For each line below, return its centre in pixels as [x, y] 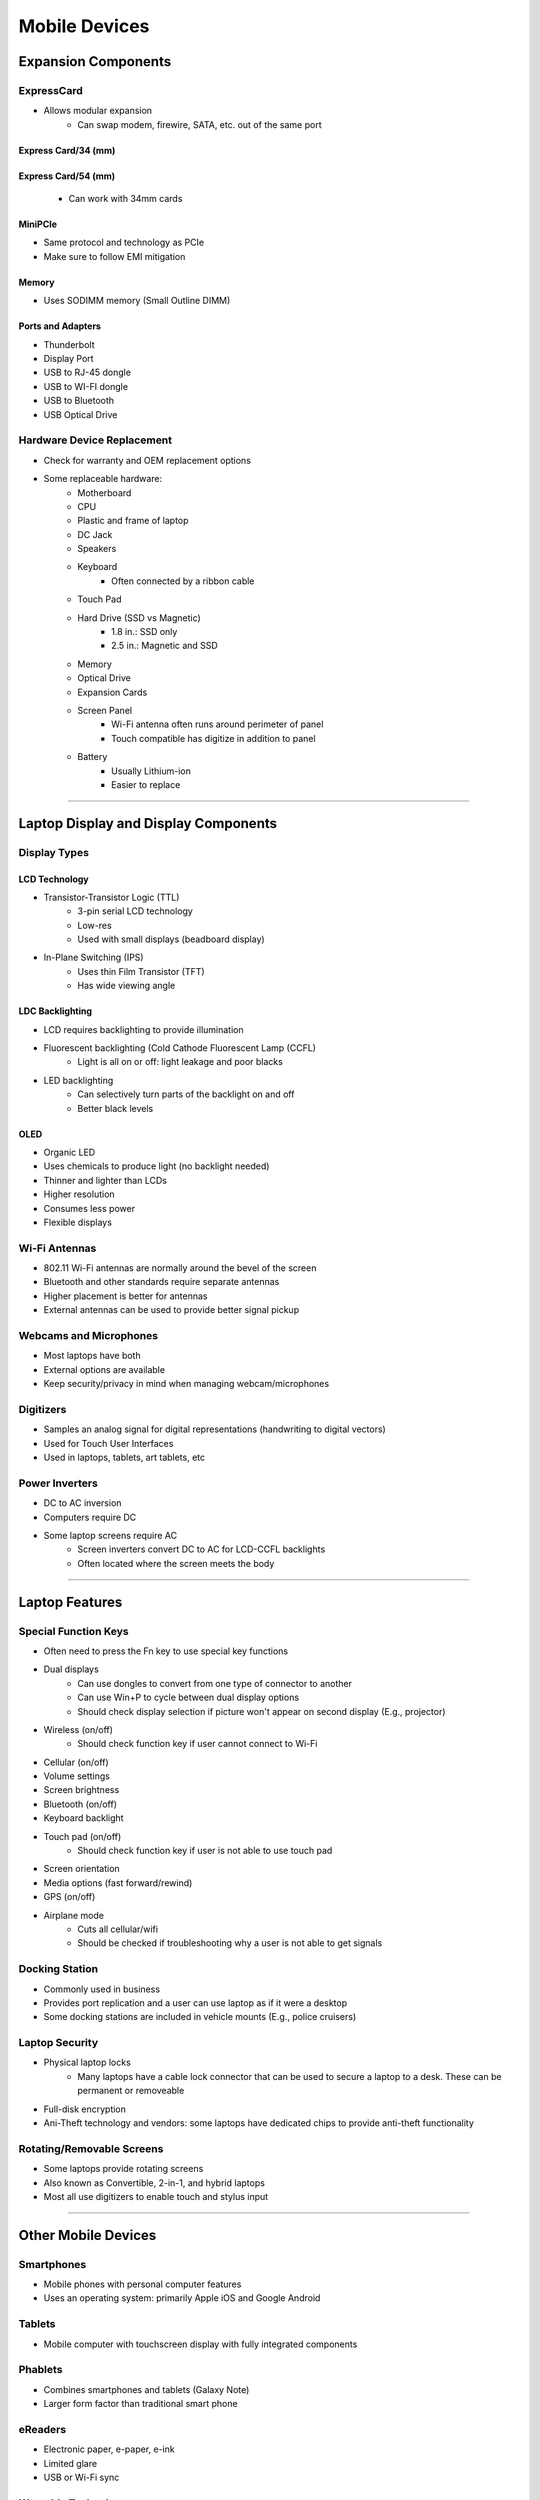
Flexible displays [77, 1222]
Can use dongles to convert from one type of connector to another [214, 1683]
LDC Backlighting [55, 1011]
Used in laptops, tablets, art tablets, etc [124, 1457]
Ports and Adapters [60, 326]
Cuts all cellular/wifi [118, 1929]
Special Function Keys [73, 1631]
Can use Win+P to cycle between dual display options [188, 1697]
